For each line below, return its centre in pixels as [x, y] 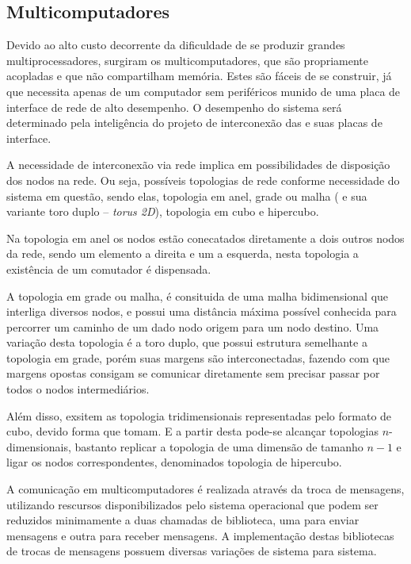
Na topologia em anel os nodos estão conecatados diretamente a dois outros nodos [205, 238]
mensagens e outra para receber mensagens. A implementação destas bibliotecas [200, 535]
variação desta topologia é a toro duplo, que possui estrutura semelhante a [187, 342]
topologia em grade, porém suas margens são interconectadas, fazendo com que [198, 357]
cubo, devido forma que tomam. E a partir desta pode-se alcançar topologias [192, 431]
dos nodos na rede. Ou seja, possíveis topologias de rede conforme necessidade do [203, 180]
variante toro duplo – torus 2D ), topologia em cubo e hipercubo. [163, 211]
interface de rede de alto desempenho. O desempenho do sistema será [174, 107]
